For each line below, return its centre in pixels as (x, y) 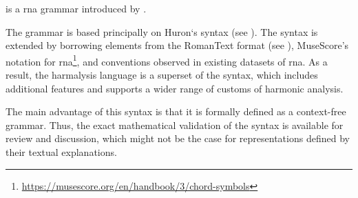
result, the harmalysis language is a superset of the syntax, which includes (162, 75)
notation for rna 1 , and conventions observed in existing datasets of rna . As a (167, 60)
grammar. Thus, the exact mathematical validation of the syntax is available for (175, 125)
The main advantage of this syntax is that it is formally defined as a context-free (176, 111)
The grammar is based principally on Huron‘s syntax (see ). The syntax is (162, 31)
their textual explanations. (61, 152)
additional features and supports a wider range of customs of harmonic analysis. (175, 88)
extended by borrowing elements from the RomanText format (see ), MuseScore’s (177, 45)
